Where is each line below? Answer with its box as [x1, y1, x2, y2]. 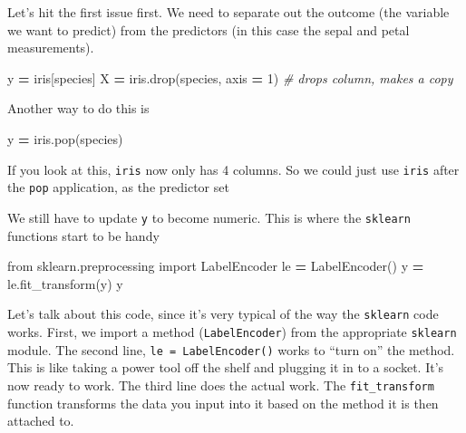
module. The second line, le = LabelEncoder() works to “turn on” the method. [7, 340, 455, 359]
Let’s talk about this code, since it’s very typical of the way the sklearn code [7, 304, 439, 323]
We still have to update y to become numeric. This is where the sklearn [7, 207, 411, 226]
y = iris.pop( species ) [7, 129, 123, 148]
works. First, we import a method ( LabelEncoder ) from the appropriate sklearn [7, 322, 457, 341]
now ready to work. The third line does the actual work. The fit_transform [7, 375, 434, 394]
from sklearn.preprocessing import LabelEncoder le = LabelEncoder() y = [7, 256, 424, 275]
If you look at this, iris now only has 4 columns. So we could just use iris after [7, 159, 460, 178]
